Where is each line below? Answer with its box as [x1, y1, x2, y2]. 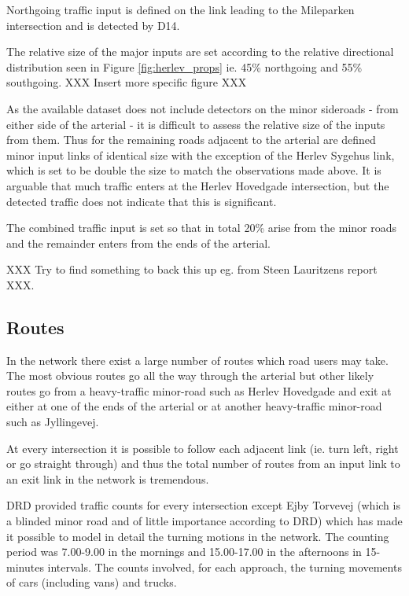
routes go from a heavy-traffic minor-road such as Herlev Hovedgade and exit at [6, 382, 392, 399]
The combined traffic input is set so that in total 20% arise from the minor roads [6, 219, 396, 236]
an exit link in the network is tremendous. [6, 470, 209, 487]
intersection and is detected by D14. [6, 17, 180, 33]
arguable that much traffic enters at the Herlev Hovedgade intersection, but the [6, 177, 389, 193]
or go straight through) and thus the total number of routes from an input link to [6, 455, 400, 472]
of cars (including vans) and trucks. [6, 574, 177, 590]
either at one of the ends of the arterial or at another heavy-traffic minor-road [6, 398, 382, 414]
